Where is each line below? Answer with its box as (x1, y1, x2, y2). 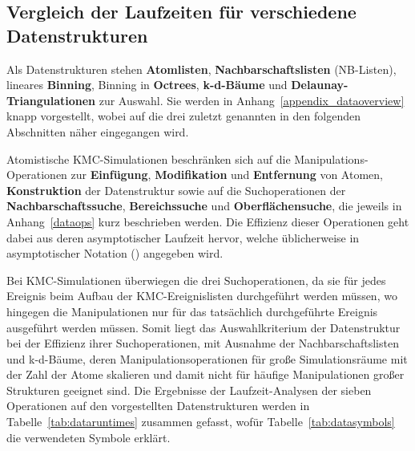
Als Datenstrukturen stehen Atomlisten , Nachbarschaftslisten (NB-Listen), (6, 60, 397, 77)
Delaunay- (291, 76, 349, 93)
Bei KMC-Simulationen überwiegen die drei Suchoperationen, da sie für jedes (6, 271, 386, 288)
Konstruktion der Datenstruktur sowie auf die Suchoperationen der (6, 181, 346, 198)
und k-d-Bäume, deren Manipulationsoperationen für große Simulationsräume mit (6, 350, 408, 367)
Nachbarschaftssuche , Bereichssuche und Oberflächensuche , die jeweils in (6, 197, 402, 214)
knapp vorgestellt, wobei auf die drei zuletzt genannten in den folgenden (6, 108, 361, 124)
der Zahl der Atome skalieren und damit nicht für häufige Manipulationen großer (6, 366, 405, 383)
